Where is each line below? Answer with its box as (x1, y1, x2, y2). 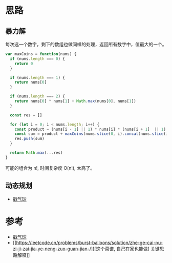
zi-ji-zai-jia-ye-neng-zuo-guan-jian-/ (12, 246, 91, 252)
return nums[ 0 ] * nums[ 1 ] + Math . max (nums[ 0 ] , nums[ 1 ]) (14, 98, 137, 104)
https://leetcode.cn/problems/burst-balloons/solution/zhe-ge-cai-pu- (16, 239, 163, 246)
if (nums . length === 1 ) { (10, 75, 66, 80)
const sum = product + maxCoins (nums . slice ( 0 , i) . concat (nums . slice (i (14, 131, 168, 136)
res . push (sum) (14, 136, 45, 141)
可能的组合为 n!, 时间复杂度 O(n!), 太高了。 (5, 165, 95, 171)
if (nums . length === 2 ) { (10, 94, 66, 99)
